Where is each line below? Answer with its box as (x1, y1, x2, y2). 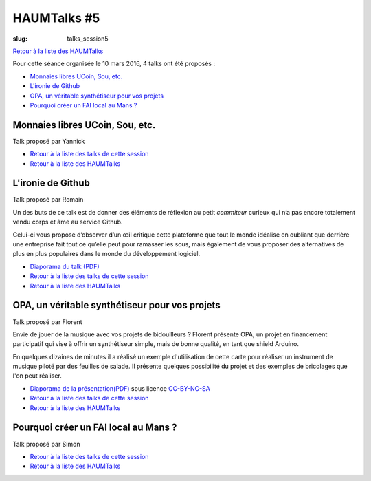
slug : (12, 34, 27, 43)
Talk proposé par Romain (12, 195, 84, 204)
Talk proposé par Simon (12, 440, 80, 448)
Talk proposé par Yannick (12, 137, 85, 145)
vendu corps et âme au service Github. (12, 217, 123, 226)
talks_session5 (67, 34, 109, 43)
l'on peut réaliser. (12, 372, 62, 380)
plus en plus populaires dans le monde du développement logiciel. (12, 250, 201, 258)
